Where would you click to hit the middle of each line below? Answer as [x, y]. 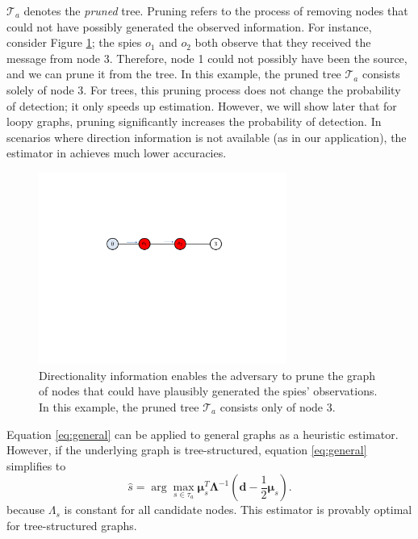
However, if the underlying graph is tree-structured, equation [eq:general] [187, 450]
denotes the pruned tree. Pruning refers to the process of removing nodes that [216, 10]
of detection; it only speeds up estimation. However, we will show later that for [202, 105]
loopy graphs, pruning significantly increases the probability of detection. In [194, 121]
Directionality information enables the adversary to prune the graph [207, 375]
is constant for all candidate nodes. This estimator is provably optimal [238, 510]
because [26, 510]
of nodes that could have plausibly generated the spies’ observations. [208, 391]
